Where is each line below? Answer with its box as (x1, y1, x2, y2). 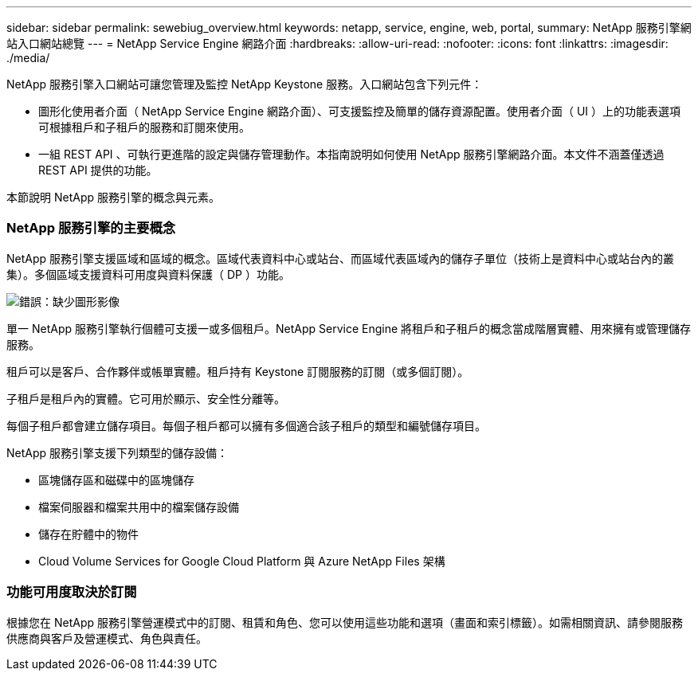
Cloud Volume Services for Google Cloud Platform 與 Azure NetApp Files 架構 (38, 554, 445, 568)
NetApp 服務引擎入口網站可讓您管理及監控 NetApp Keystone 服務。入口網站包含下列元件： (6, 77, 483, 91)
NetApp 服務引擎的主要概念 (6, 220, 176, 237)
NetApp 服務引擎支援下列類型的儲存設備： (6, 445, 229, 460)
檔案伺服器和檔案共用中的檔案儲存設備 (38, 499, 239, 514)
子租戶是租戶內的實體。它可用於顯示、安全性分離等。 (6, 391, 285, 405)
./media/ (6, 51, 50, 65)
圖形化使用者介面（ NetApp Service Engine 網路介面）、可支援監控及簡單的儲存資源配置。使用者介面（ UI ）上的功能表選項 (38, 104, 681, 118)
